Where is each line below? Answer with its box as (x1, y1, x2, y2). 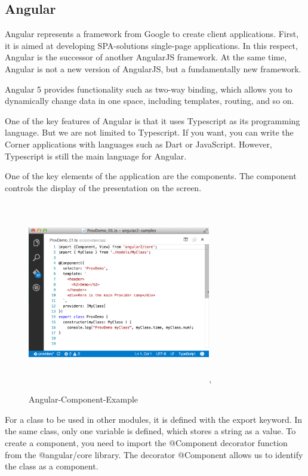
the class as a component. (5, 460, 98, 472)
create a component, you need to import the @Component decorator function (5, 437, 288, 449)
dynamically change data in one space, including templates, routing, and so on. (5, 94, 294, 107)
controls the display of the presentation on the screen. (5, 181, 202, 194)
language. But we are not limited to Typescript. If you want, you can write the (5, 126, 294, 139)
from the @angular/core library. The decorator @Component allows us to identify (5, 448, 303, 460)
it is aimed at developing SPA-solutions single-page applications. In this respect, (5, 39, 298, 51)
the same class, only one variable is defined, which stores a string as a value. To (5, 425, 296, 437)
